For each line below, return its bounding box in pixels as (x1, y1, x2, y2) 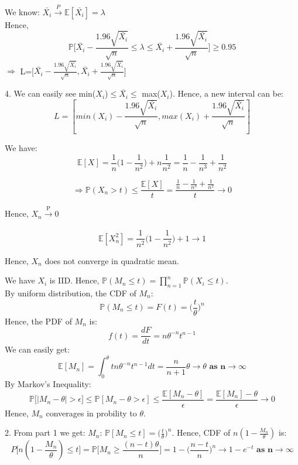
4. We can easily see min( (5, 87, 96, 100)
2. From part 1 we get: (5, 426, 85, 439)
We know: (5, 5, 40, 18)
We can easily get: (5, 343, 70, 355)
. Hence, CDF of (172, 426, 231, 439)
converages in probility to (46, 406, 137, 419)
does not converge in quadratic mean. (44, 254, 179, 266)
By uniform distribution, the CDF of (5, 286, 136, 299)
